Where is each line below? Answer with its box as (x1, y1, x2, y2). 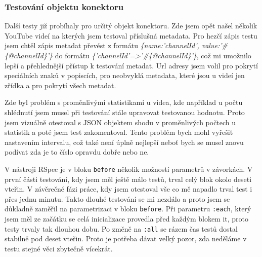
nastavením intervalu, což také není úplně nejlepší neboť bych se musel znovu (5, 136, 244, 147)
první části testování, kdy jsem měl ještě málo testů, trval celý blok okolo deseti (5, 173, 252, 184)
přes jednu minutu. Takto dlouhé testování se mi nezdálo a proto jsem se (5, 193, 230, 204)
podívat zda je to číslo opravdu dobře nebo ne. (5, 146, 149, 157)
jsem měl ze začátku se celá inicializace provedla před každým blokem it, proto (5, 213, 249, 224)
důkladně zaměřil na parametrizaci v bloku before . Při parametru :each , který (5, 203, 251, 214)
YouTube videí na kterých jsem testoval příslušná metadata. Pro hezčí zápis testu (5, 30, 257, 41)
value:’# (201, 40, 228, 51)
